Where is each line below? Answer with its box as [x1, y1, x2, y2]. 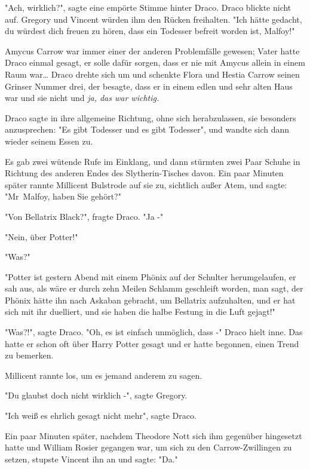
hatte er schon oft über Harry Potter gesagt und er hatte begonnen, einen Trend [5, 337, 299, 350]
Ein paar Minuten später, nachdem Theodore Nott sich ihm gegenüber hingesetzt [5, 429, 302, 442]
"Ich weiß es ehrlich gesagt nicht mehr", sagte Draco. [5, 409, 197, 422]
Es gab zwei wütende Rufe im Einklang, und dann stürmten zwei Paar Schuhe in [5, 155, 300, 167]
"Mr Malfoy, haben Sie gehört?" [5, 190, 121, 203]
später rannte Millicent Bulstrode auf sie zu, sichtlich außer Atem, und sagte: [5, 178, 287, 191]
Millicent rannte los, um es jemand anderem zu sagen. [5, 369, 202, 381]
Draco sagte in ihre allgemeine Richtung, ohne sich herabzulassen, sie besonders [5, 111, 296, 124]
